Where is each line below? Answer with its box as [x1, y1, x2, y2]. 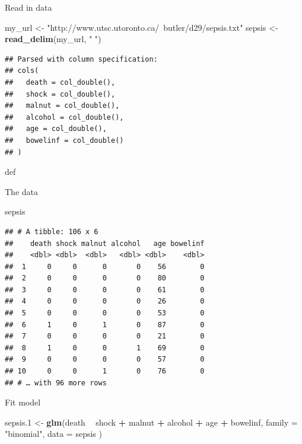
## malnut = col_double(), [5, 101, 120, 110]
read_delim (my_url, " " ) [5, 33, 101, 45]
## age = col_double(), [5, 124, 107, 133]
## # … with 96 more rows [5, 378, 107, 387]
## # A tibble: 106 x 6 [5, 227, 98, 236]
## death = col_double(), [5, 78, 116, 87]
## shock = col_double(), [5, 90, 116, 98]
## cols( [5, 66, 39, 75]
